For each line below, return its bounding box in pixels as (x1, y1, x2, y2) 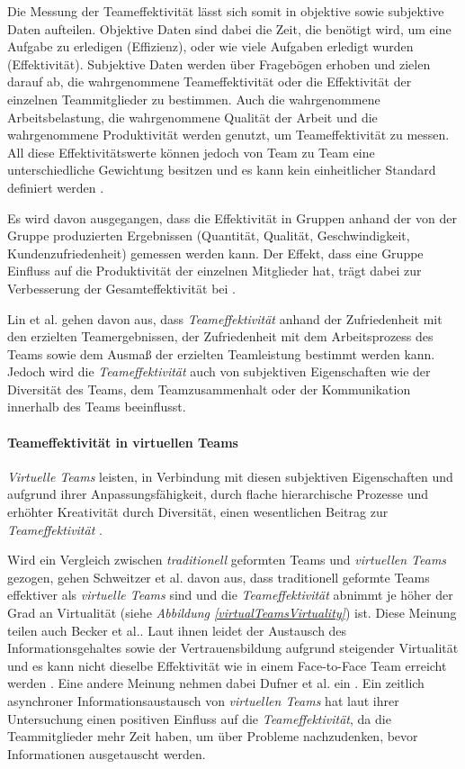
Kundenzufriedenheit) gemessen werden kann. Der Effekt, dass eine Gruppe (7, 243, 424, 262)
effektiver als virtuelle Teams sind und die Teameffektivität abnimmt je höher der (7, 585, 453, 604)
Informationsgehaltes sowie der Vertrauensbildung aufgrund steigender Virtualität (7, 638, 459, 657)
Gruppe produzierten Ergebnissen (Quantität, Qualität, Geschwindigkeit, (7, 226, 410, 245)
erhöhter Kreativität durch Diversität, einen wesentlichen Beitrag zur (7, 502, 389, 521)
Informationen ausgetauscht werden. (7, 744, 206, 763)
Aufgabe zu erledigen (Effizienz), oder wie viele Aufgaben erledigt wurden (7, 37, 414, 56)
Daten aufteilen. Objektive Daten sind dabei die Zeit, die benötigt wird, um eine (7, 19, 452, 38)
